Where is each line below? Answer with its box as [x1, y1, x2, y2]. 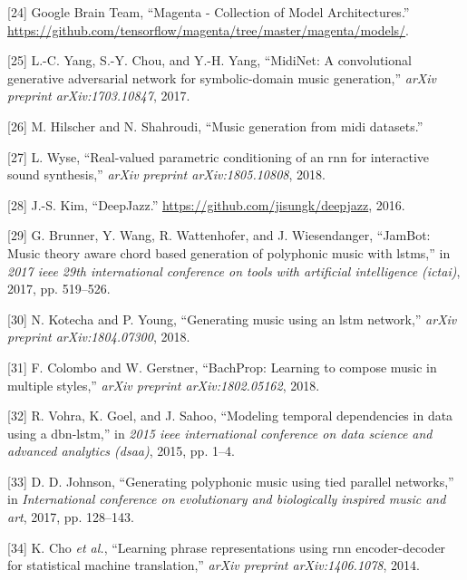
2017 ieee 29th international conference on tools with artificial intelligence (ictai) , [7, 261, 461, 280]
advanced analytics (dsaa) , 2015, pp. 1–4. [7, 441, 235, 460]
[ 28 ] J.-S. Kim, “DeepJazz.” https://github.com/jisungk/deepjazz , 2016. [7, 195, 405, 214]
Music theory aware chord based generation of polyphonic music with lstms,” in [7, 243, 451, 262]
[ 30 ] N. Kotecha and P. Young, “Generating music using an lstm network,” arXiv [7, 309, 457, 328]
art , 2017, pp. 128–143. [7, 507, 134, 527]
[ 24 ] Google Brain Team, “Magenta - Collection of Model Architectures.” [7, 3, 410, 21]
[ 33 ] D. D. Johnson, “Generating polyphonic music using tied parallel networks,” [7, 471, 454, 490]
